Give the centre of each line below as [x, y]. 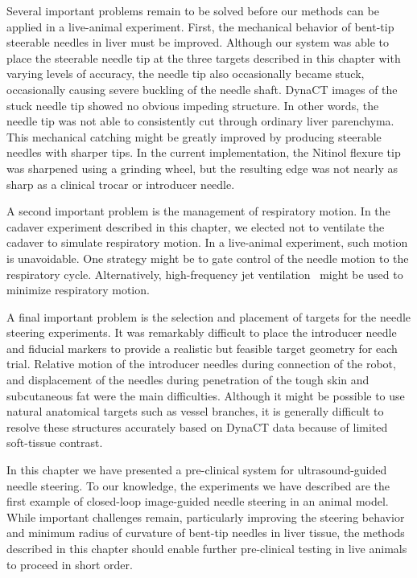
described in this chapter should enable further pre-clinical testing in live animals [207, 548]
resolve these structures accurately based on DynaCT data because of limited [197, 426]
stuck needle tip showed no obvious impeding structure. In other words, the [193, 105]
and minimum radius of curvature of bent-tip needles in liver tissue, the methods [206, 533]
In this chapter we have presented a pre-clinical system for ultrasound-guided [197, 470]
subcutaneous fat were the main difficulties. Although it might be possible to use [206, 395]
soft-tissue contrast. [55, 443]
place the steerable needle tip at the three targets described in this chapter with [204, 57]
